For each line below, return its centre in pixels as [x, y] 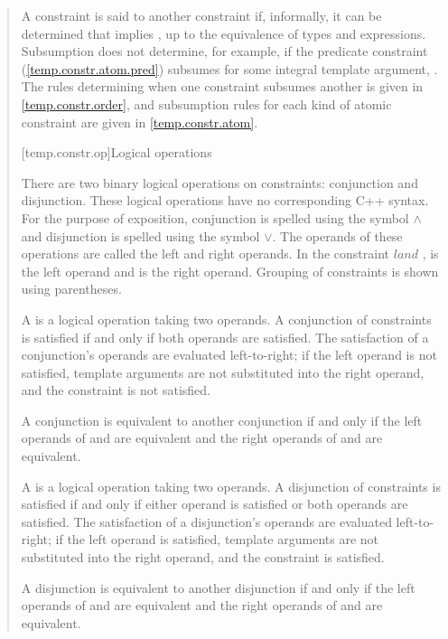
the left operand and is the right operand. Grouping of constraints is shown [230, 271]
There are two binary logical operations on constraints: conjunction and [219, 182]
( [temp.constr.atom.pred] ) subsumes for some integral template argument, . [229, 68]
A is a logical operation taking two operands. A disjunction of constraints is [231, 486]
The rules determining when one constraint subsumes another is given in [222, 86]
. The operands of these [337, 235]
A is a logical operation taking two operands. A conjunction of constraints [226, 319]
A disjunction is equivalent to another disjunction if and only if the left [218, 587]
